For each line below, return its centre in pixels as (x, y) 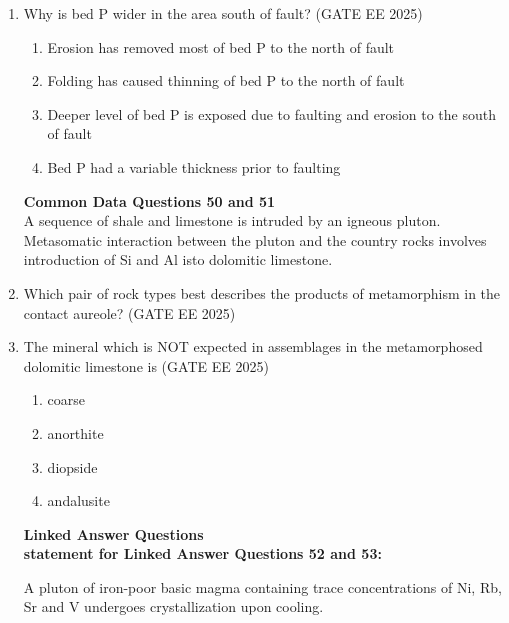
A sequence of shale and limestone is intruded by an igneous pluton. (232, 220)
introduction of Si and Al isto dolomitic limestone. (178, 259)
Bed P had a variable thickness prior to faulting (194, 166)
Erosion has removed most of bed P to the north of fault (221, 46)
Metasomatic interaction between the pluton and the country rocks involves (255, 239)
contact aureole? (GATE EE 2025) (129, 312)
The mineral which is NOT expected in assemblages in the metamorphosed (253, 346)
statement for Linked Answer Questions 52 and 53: (202, 553)
